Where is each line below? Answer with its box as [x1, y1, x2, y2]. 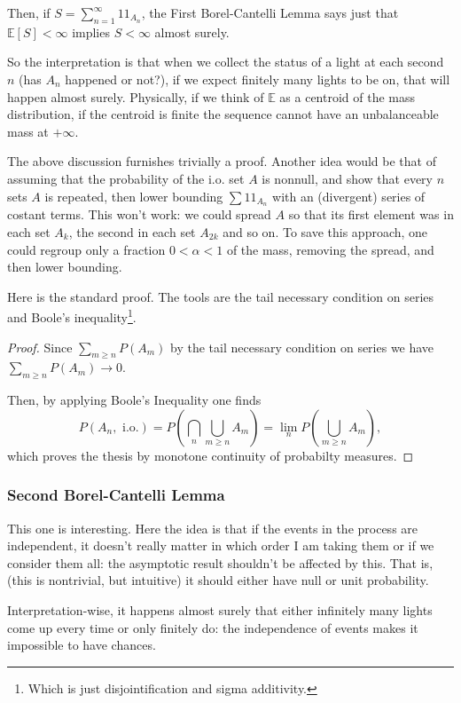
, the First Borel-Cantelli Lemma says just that [141, 4, 399, 21]
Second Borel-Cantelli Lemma [7, 484, 225, 506]
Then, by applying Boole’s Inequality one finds [7, 391, 262, 409]
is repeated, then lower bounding [44, 186, 223, 205]
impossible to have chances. [7, 636, 156, 654]
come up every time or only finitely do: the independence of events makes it [7, 618, 418, 636]
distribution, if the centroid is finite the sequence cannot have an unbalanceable [7, 105, 439, 123]
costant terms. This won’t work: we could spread [7, 205, 271, 224]
